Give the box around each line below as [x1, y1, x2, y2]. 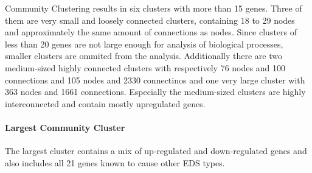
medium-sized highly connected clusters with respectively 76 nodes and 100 [5, 61, 285, 74]
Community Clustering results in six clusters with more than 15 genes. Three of [5, 2, 302, 14]
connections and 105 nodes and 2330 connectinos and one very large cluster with [5, 73, 305, 86]
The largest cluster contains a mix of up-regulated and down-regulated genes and [5, 144, 307, 157]
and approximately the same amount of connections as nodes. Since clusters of [5, 26, 297, 38]
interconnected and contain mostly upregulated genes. [5, 97, 206, 110]
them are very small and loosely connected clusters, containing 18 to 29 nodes [5, 13, 295, 26]
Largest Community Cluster [5, 121, 125, 133]
